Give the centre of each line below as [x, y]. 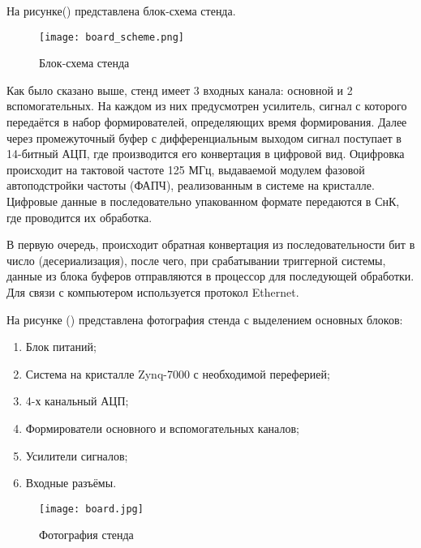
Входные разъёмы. [71, 483]
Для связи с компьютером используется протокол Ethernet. [153, 291]
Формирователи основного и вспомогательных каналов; [162, 428]
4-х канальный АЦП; [77, 401]
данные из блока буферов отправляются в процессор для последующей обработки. [210, 276]
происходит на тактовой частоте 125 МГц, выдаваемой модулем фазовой [186, 169]
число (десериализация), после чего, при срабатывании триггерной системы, [196, 260]
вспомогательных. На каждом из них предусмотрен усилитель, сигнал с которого [207, 106]
